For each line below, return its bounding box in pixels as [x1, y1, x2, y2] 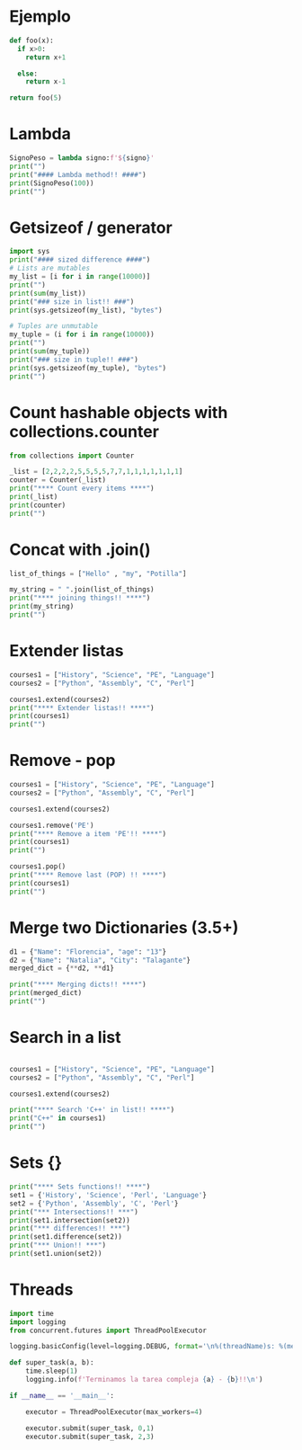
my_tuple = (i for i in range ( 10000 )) [9, 330, 155, 339]
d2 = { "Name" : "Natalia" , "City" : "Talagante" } [9, 956, 191, 965]
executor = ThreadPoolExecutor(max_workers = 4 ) [25, 1407, 203, 1417]
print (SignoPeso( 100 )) [9, 178, 94, 188]
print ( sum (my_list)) [9, 289, 87, 298]
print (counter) [9, 501, 67, 510]
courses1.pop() [9, 862, 67, 871]
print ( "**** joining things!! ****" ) [9, 593, 151, 603]
